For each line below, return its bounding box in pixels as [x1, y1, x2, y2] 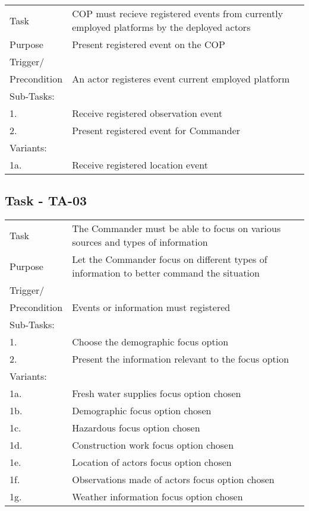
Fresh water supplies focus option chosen [72, 386, 241, 401]
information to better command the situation [72, 266, 260, 280]
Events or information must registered [72, 300, 231, 315]
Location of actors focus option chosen [72, 455, 232, 469]
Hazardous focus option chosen [72, 421, 200, 435]
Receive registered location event [72, 158, 208, 172]
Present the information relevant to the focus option [72, 352, 289, 366]
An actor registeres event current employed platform [72, 72, 290, 85]
